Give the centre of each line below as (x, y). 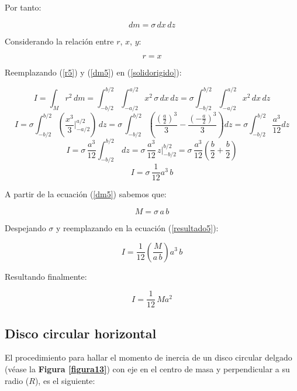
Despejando (25, 227)
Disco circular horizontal (81, 333)
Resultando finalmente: (46, 276)
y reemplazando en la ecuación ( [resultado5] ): (137, 227)
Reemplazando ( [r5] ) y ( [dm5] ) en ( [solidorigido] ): (93, 72)
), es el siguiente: (65, 380)
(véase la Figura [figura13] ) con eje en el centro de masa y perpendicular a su (147, 369)
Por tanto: (23, 7)
